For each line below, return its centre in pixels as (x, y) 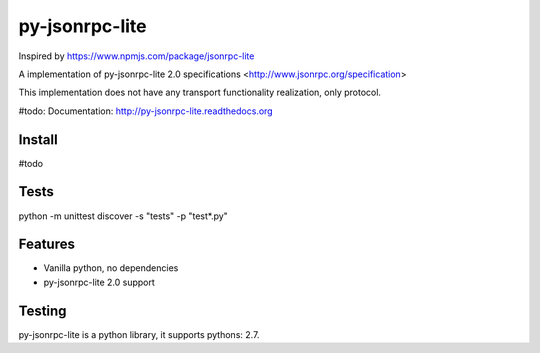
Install (38, 139)
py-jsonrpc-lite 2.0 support (99, 282)
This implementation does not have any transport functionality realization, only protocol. (200, 92)
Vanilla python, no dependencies (111, 268)
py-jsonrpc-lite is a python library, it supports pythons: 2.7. (139, 334)
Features (46, 244)
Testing (42, 310)
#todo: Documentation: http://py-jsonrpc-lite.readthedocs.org (146, 111)
